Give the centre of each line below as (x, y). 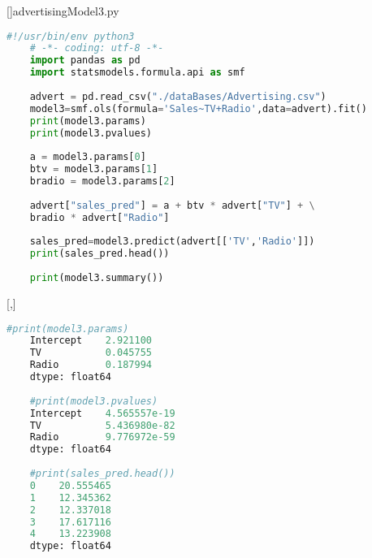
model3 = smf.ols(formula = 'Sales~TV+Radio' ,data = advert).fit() (198, 108)
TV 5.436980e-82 (102, 425)
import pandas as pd (85, 61)
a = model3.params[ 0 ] (88, 157)
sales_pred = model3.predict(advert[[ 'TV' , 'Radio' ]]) (172, 242)
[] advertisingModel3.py (63, 11)
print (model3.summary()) (97, 278)
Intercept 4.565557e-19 (102, 413)
